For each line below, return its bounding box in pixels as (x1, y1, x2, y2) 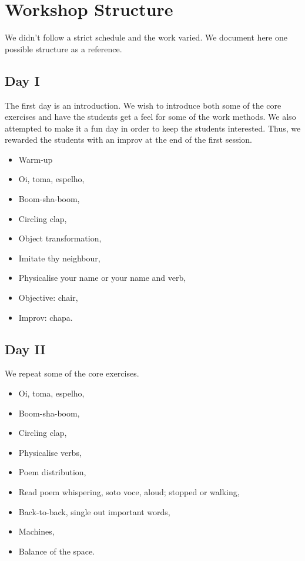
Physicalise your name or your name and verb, (18, 271, 186, 284)
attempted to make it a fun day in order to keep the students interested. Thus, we (5, 122, 301, 134)
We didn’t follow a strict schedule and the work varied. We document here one (5, 31, 287, 43)
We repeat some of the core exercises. (5, 367, 139, 379)
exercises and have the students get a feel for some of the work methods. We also (5, 110, 296, 123)
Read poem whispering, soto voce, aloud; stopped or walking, (18, 486, 240, 498)
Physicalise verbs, (18, 446, 82, 458)
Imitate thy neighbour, (18, 251, 100, 264)
